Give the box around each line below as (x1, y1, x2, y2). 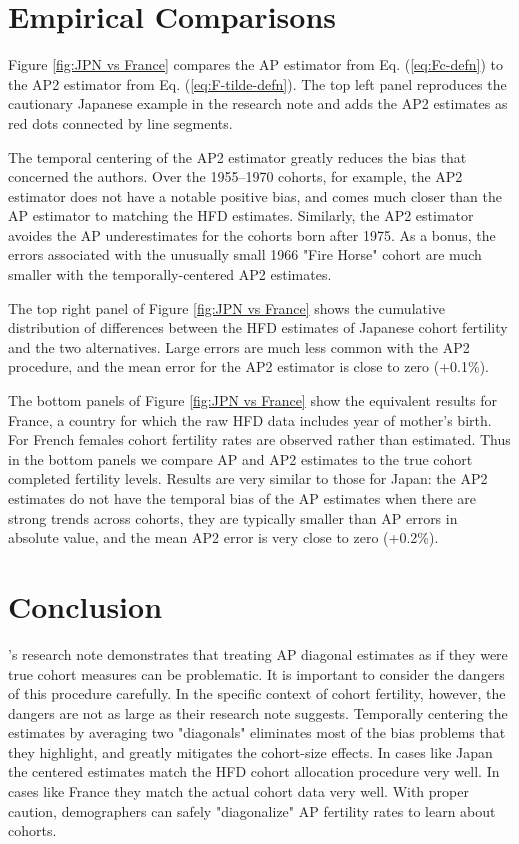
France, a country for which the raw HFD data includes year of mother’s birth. (8, 409, 492, 430)
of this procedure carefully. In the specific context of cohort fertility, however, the (8, 683, 506, 704)
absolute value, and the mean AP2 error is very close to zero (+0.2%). (8, 527, 439, 548)
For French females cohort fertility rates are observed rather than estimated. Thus (8, 429, 511, 450)
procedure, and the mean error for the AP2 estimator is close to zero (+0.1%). (8, 356, 489, 377)
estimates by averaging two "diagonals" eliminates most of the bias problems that (8, 722, 506, 743)
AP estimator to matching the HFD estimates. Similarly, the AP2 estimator (8, 205, 474, 226)
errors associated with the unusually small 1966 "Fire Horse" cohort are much (8, 244, 482, 265)
